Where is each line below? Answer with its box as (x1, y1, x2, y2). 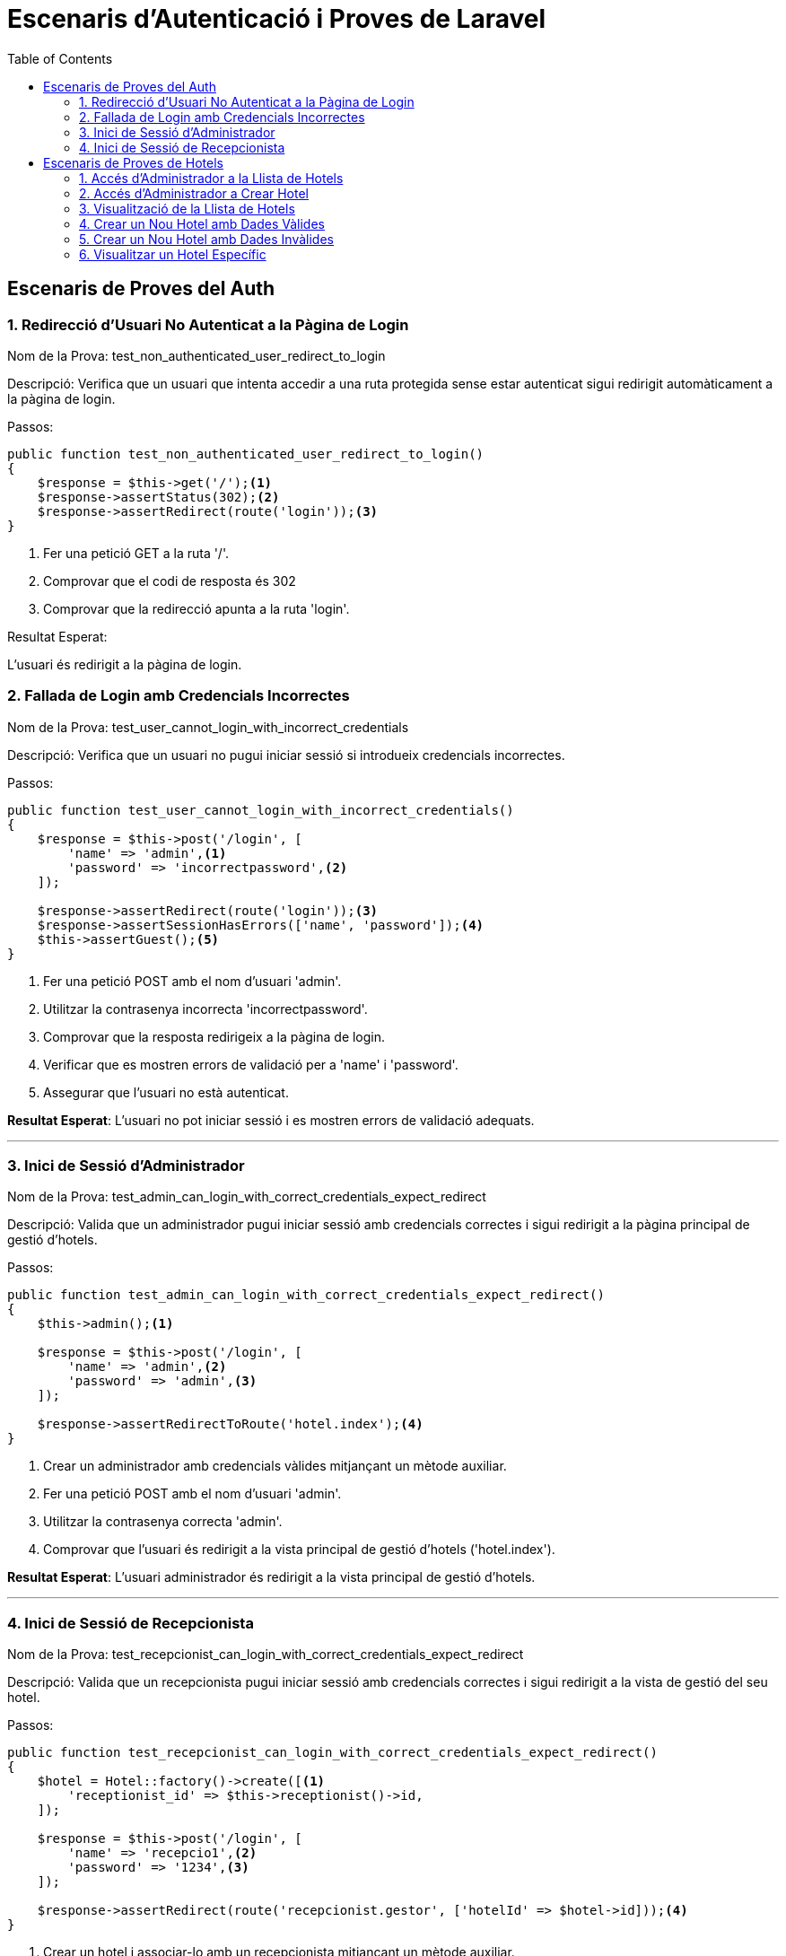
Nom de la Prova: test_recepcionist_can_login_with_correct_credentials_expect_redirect (7, 1646, 524, 1663)
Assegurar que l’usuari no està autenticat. (43, 1084, 289, 1100)
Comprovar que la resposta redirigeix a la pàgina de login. (43, 1028, 386, 1044)
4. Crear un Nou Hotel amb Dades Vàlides (79, 215, 325, 231)
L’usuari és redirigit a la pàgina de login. (7, 656, 242, 672)
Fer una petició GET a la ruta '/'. (43, 545, 229, 561)
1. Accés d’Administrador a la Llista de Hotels (79, 170, 344, 186)
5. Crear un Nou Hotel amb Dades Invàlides (79, 231, 334, 247)
